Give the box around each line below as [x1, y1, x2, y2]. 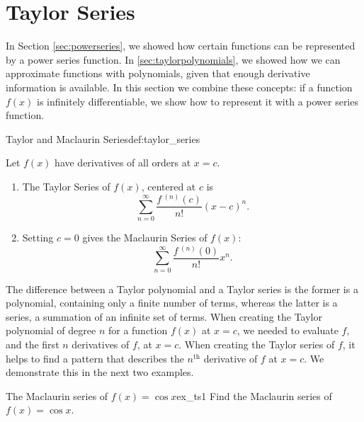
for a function [108, 323, 168, 338]
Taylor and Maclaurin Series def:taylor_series [6, 131, 200, 146]
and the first [6, 337, 59, 352]
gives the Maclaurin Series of [82, 230, 207, 245]
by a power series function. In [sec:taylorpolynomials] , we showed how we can [6, 52, 341, 67]
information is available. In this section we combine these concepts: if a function [6, 79, 353, 94]
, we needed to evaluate [237, 323, 339, 338]
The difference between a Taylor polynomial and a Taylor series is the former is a [6, 281, 358, 296]
